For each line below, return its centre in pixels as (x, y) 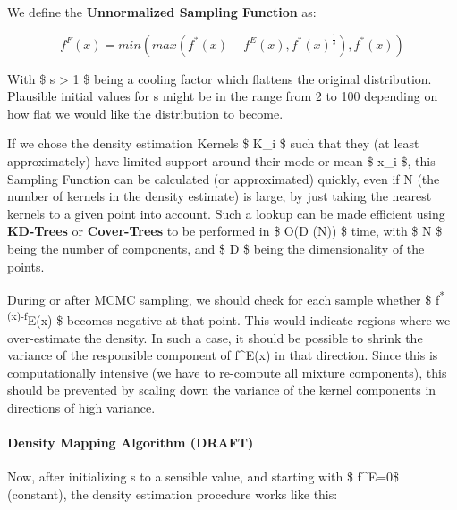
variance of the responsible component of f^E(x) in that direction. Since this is (223, 355)
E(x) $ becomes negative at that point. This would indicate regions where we (239, 320)
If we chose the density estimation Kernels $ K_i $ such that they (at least (213, 143)
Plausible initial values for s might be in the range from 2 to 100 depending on (223, 96)
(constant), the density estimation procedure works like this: (173, 493)
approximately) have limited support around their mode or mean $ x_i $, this (221, 160)
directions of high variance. (81, 407)
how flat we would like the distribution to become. (145, 113)
